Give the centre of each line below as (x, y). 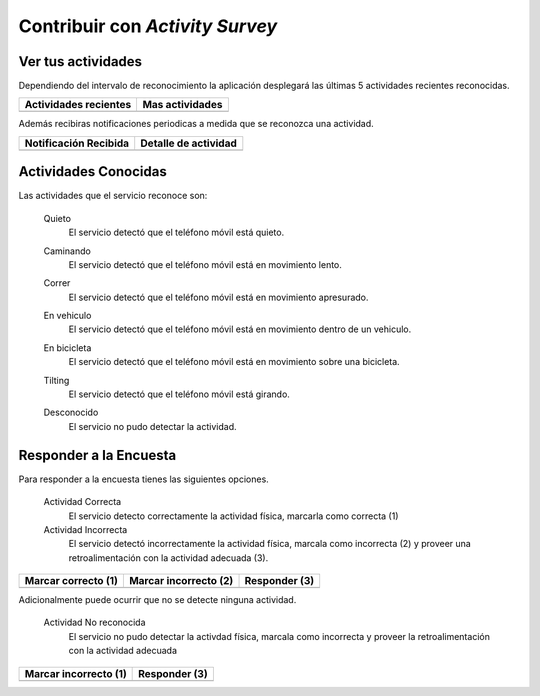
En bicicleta (67, 347)
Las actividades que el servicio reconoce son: (113, 196)
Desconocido (71, 412)
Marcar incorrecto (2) (181, 581)
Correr (57, 283)
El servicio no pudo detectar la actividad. (152, 426)
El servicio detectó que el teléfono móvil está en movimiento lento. (205, 264)
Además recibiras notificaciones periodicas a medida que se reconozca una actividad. (196, 124)
